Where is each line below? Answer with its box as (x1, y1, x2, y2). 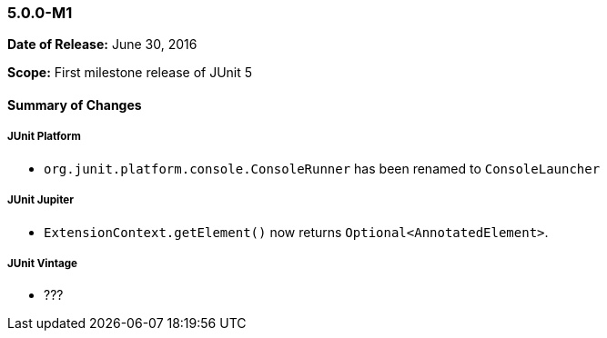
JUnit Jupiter (7, 194, 74, 207)
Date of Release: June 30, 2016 (7, 36, 197, 53)
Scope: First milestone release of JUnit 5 (7, 65, 253, 81)
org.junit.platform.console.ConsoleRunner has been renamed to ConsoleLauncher (44, 160, 601, 176)
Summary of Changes (7, 96, 142, 113)
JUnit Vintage (7, 256, 77, 270)
